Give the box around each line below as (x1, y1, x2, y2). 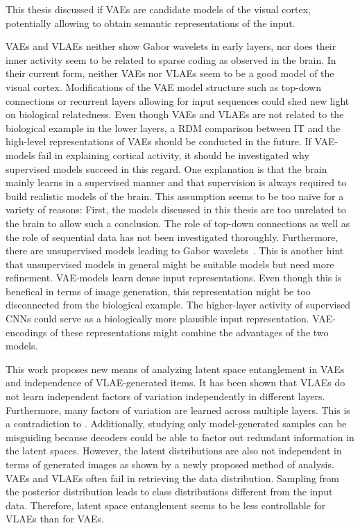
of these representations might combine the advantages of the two (50, 324, 329, 339)
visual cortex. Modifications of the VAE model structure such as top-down (6, 79, 321, 94)
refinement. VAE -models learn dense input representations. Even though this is (6, 270, 342, 285)
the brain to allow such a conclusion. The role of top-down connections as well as (6, 215, 350, 230)
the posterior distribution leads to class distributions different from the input (6, 484, 333, 499)
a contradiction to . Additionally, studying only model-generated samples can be (6, 416, 347, 431)
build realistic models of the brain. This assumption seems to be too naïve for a (6, 188, 344, 203)
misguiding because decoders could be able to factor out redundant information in (6, 429, 354, 444)
